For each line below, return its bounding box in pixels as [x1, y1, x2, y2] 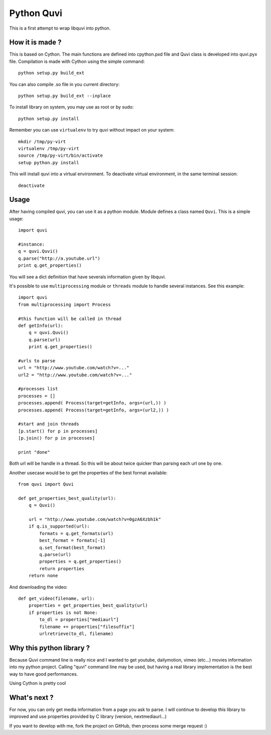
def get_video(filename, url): [18, 595, 95, 601]
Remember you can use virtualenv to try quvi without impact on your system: [9, 127, 175, 133]
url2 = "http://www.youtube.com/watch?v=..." [18, 372, 132, 378]
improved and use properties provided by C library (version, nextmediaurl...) [9, 713, 167, 719]
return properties [39, 566, 85, 571]
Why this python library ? [9, 644, 90, 652]
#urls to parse [18, 358, 56, 364]
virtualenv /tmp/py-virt [18, 146, 79, 151]
